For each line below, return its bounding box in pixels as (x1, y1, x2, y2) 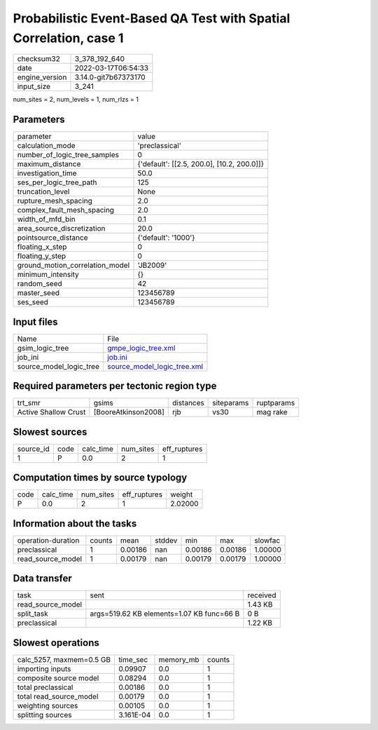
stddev (155, 535, 178, 545)
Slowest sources (13, 426, 87, 438)
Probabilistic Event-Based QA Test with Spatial (13, 11, 290, 26)
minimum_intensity (17, 270, 80, 280)
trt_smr (17, 398, 41, 408)
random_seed (17, 279, 62, 289)
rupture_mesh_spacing (17, 196, 92, 206)
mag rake (256, 407, 288, 417)
